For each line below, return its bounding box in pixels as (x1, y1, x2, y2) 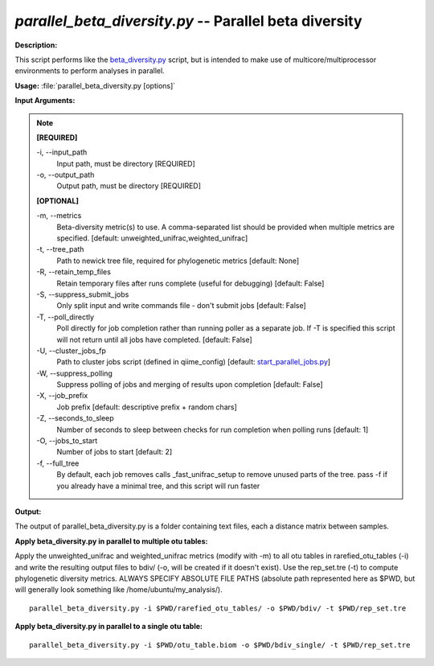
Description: (14, 40, 58, 50)
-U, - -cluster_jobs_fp (36, 346, 106, 356)
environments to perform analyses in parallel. (14, 66, 165, 76)
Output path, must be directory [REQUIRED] (56, 181, 201, 191)
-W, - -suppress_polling (36, 368, 113, 378)
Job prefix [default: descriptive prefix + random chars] (56, 402, 237, 412)
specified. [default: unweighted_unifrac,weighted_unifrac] (56, 233, 248, 243)
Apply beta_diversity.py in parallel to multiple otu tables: (14, 536, 208, 546)
